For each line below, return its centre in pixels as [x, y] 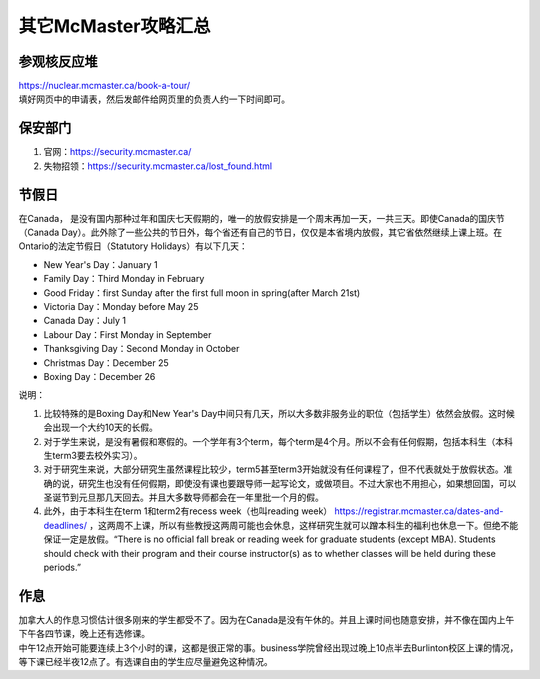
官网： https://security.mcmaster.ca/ [117, 152]
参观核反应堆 [58, 61]
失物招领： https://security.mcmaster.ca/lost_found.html [158, 166]
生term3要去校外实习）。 [93, 455]
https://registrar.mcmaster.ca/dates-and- [419, 511]
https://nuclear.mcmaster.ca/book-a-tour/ [104, 86]
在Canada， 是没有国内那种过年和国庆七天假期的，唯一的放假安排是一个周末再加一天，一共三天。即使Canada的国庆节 [261, 218]
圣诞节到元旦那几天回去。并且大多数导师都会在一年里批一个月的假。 [183, 497]
